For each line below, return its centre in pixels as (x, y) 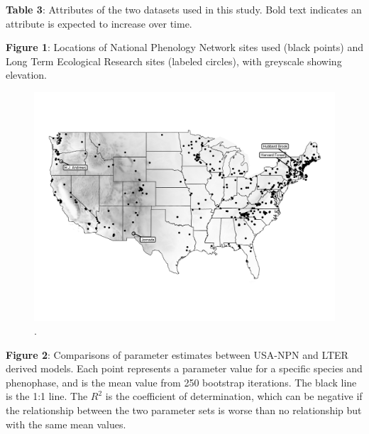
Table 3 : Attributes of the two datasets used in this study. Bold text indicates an (184, 9)
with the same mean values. (66, 424)
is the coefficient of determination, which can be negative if (234, 396)
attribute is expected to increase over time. (99, 23)
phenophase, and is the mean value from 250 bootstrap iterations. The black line (181, 382)
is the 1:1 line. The (47, 396)
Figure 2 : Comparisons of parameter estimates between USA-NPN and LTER (177, 354)
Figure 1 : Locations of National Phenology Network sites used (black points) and (184, 47)
